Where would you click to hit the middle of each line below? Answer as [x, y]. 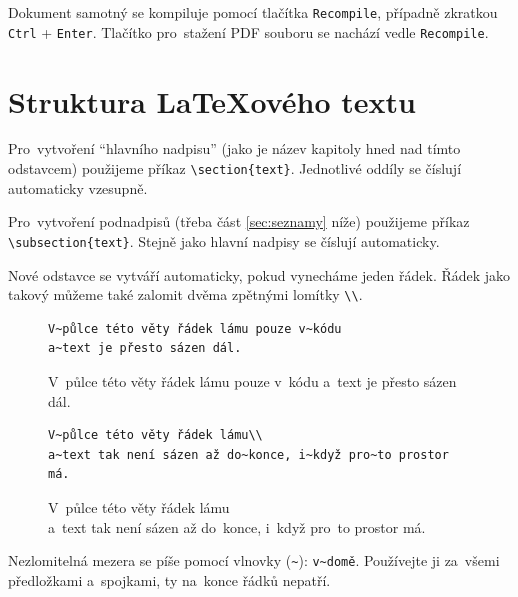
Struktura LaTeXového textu [212, 100]
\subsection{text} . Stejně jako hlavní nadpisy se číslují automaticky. [224, 240]
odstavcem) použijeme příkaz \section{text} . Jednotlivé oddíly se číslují [235, 168]
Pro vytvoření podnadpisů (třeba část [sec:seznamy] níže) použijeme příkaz [239, 221]
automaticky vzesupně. [78, 187]
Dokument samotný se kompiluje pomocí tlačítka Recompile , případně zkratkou [253, 12]
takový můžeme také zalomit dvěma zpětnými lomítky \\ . [185, 294]
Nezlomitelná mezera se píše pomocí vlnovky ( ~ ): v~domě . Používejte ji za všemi [254, 560]
